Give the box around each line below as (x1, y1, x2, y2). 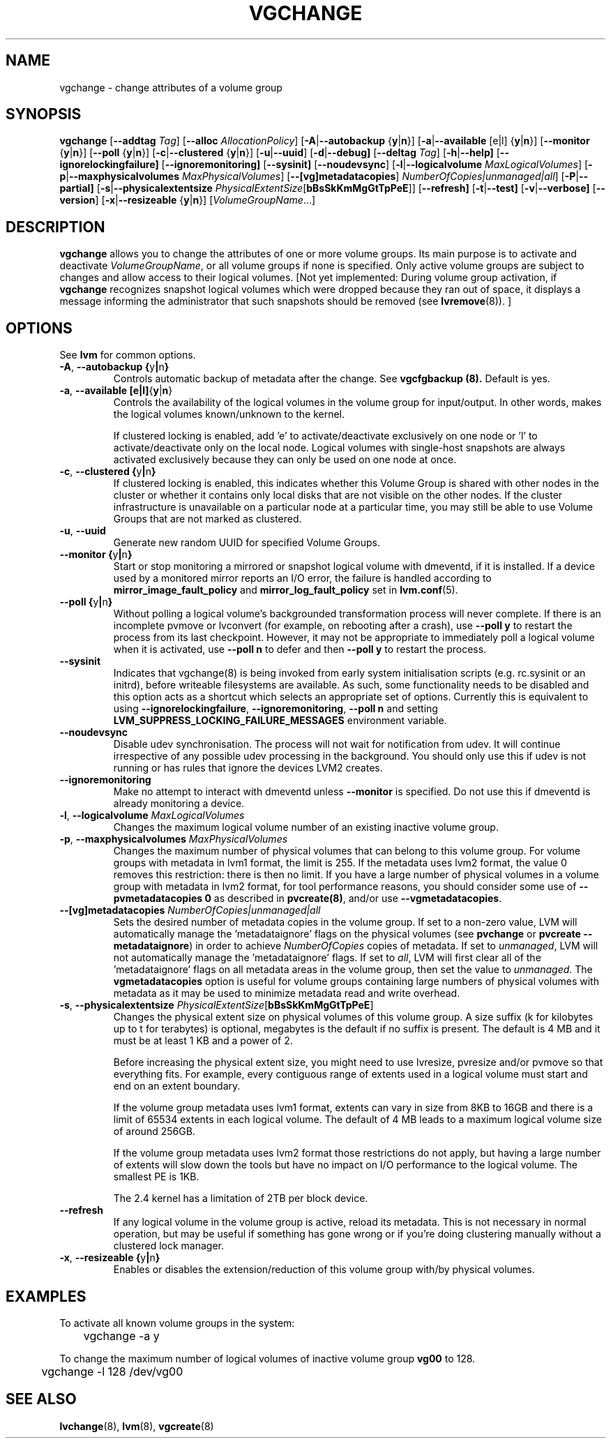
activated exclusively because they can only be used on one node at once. (113, 453, 457, 466)
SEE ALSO (6, 1390, 77, 1408)
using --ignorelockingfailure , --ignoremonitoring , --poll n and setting (113, 702, 438, 715)
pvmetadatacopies (113, 892, 203, 905)
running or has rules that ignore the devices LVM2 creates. (113, 762, 383, 774)
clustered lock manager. (113, 1240, 225, 1252)
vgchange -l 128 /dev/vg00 (41, 1364, 183, 1378)
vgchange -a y (83, 1328, 160, 1343)
